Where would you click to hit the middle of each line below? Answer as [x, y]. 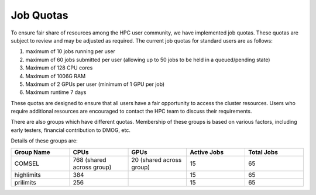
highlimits [28, 175]
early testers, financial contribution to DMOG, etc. [71, 130]
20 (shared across [157, 159]
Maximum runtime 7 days [56, 92]
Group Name [32, 152]
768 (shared [90, 159]
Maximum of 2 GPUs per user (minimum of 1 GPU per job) [95, 84]
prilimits [25, 182]
